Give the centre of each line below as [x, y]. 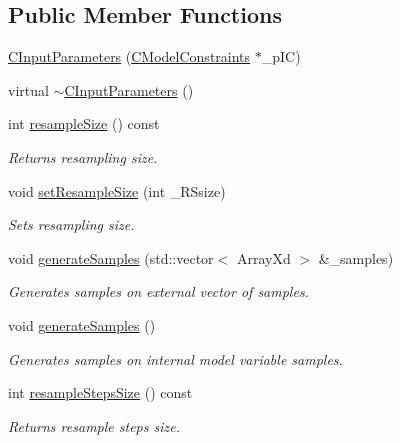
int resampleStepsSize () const [100, 392]
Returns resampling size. [83, 156]
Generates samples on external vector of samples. [158, 291]
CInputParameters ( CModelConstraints [129, 56]
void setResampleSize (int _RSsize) [117, 190]
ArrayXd [263, 257]
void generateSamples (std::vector [111, 257]
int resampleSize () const [84, 123]
